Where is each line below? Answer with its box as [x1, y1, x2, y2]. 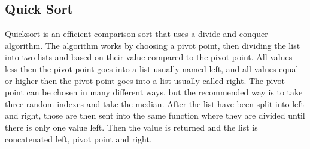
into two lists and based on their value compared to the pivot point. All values [5, 51, 293, 63]
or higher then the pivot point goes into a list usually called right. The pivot [5, 74, 285, 86]
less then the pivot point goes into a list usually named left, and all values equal [5, 62, 299, 74]
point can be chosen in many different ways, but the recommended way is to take [5, 86, 303, 98]
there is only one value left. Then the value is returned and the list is [5, 120, 258, 133]
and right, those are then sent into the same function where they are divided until [5, 109, 305, 122]
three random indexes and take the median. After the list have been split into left [5, 97, 305, 110]
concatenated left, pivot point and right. [5, 132, 152, 145]
